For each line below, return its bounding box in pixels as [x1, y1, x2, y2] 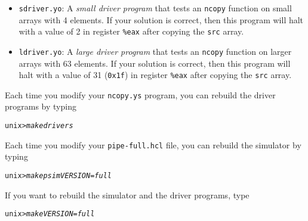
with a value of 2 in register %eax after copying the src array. [19, 25, 244, 38]
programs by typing [5, 100, 76, 113]
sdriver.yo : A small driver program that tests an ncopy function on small [19, 2, 292, 14]
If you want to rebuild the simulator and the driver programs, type [5, 188, 250, 201]
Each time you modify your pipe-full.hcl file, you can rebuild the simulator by [5, 138, 301, 151]
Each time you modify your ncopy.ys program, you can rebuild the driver [5, 88, 276, 101]
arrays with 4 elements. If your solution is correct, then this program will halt [19, 13, 304, 26]
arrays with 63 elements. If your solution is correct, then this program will [19, 57, 291, 69]
